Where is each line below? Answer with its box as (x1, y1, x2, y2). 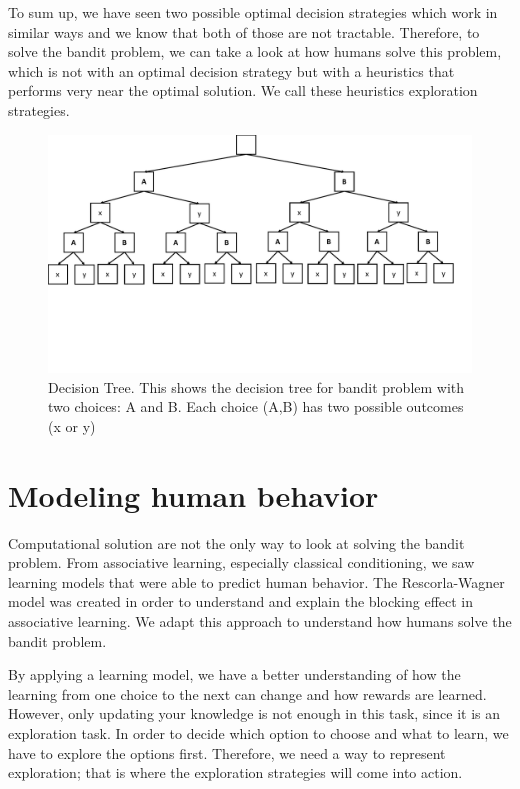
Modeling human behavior (8, 474, 379, 515)
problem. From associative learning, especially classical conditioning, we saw (8, 552, 475, 573)
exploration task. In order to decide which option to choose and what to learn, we (8, 722, 509, 743)
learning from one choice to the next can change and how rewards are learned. (8, 683, 487, 704)
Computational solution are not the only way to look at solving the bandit (8, 532, 465, 553)
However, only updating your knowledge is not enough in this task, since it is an (8, 703, 501, 724)
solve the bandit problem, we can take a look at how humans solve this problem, (8, 41, 502, 62)
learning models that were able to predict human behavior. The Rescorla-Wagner (8, 571, 505, 592)
